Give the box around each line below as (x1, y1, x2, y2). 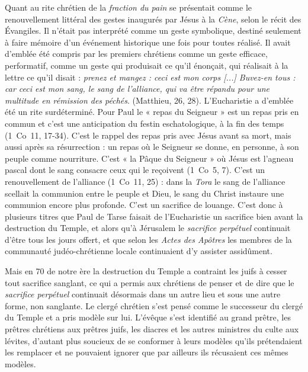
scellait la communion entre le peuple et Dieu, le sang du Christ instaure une (5, 187, 284, 199)
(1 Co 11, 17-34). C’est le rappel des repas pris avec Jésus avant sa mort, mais (5, 129, 291, 141)
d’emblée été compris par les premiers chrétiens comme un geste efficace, (5, 47, 268, 60)
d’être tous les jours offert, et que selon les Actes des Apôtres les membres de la (5, 233, 292, 245)
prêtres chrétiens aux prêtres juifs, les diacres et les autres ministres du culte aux (5, 323, 299, 335)
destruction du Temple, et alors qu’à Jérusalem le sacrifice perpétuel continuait (5, 222, 291, 234)
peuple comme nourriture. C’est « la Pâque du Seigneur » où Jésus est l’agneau (5, 152, 294, 164)
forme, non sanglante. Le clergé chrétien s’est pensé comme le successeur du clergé (5, 299, 303, 312)
